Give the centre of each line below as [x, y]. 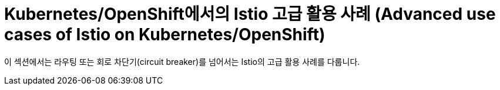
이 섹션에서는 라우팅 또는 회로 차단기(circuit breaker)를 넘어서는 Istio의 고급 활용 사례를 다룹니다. [182, 61]
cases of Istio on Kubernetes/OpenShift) [165, 34]
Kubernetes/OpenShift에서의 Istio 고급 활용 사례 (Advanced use [250, 14]
